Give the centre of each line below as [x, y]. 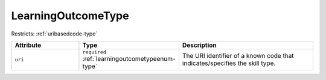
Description [199, 45]
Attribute [28, 45]
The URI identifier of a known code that [238, 56]
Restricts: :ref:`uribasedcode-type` [54, 34]
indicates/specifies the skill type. [229, 63]
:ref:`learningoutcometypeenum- [129, 58]
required [94, 52]
